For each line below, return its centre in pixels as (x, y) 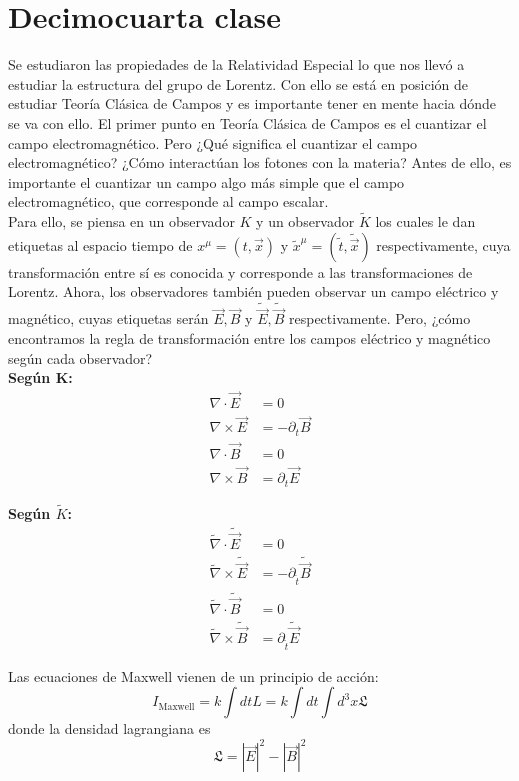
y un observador (305, 221)
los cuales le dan (425, 221)
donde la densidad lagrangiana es (109, 728)
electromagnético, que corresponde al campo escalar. (168, 201)
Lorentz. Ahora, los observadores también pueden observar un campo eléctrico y (253, 291)
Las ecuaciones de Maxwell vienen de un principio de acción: (193, 675)
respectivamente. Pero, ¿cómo (380, 318)
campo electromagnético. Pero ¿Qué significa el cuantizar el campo (213, 142)
